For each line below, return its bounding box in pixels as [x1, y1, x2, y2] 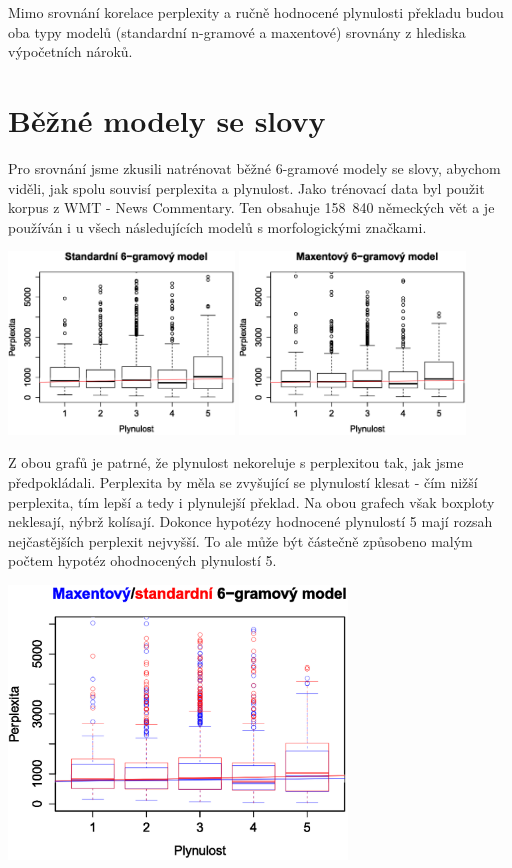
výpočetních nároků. [8, 41, 133, 62]
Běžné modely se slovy [8, 99, 326, 140]
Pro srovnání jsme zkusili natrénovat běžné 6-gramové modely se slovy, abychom [8, 157, 501, 178]
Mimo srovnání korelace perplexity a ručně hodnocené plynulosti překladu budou [8, 2, 504, 22]
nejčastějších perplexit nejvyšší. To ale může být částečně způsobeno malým [8, 530, 473, 551]
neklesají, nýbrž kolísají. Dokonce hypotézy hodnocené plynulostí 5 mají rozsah [8, 511, 493, 532]
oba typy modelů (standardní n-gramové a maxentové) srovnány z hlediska [8, 21, 466, 42]
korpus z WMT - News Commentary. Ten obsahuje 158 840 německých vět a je [8, 197, 495, 218]
